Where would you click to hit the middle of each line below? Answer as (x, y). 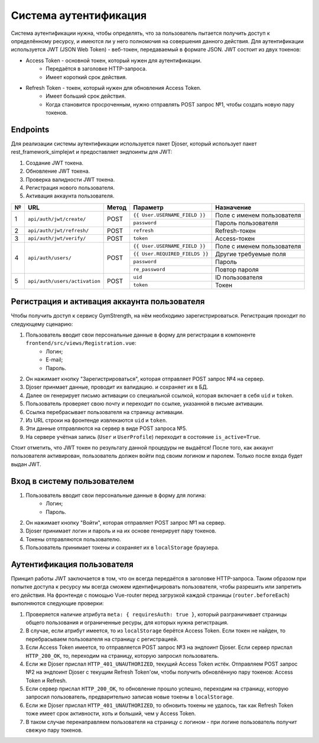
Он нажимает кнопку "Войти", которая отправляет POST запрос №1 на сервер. (126, 522)
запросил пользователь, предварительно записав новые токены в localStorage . (130, 697)
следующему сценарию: (42, 324)
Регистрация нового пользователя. (70, 188)
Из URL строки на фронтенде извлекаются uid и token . (97, 420)
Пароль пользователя (247, 223)
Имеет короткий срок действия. (86, 77)
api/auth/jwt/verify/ (57, 239)
